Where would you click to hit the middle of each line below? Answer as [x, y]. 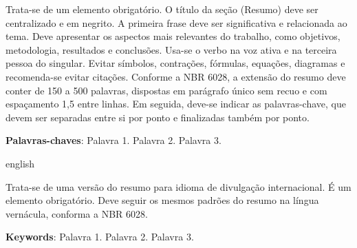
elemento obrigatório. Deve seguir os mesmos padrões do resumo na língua [162, 200]
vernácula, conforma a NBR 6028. [77, 213]
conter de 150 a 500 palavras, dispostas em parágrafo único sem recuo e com [166, 90]
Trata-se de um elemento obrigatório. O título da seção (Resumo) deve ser [162, 9]
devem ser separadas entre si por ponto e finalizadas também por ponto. [158, 117]
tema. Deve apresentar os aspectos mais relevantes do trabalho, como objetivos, [173, 36]
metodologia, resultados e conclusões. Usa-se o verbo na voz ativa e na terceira [171, 49]
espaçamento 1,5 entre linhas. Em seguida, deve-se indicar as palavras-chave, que [176, 104]
